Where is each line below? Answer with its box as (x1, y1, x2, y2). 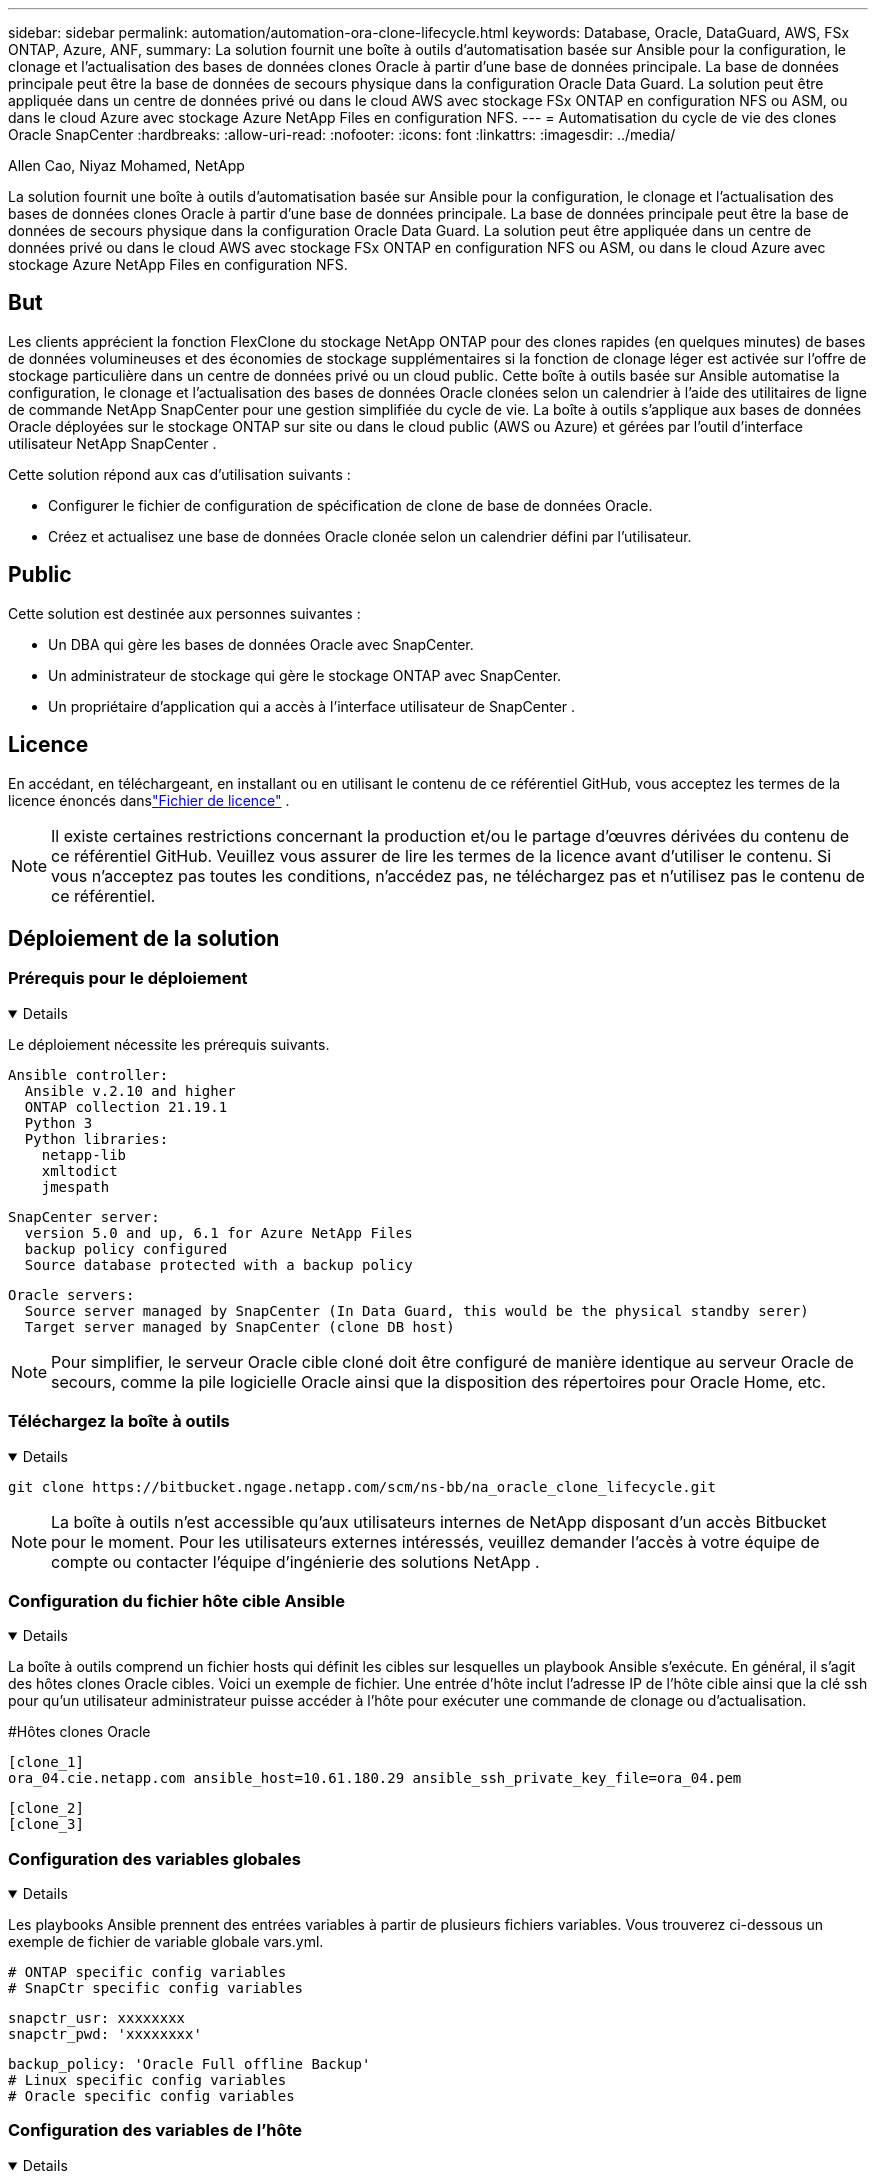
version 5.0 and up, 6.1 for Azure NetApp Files (24, 1224, 413, 1241)
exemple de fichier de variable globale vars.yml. (8, 1933, 324, 1950)
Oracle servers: (8, 1286, 135, 1303)
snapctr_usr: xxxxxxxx (8, 2010, 186, 2026)
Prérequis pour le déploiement (8, 968, 248, 989)
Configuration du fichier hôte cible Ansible (8, 1590, 345, 1611)
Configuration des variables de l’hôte (8, 2120, 303, 2141)
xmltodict (41, 1162, 118, 1179)
